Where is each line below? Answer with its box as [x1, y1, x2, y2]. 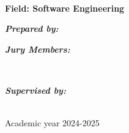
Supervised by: [5, 84, 66, 97]
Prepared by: [5, 22, 59, 35]
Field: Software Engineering [5, 1, 125, 14]
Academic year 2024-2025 [5, 116, 100, 129]
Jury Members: [5, 42, 70, 55]
